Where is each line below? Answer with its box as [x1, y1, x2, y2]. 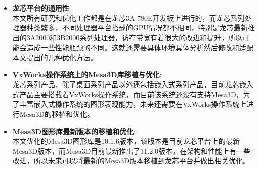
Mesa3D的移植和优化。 [19, 108, 95, 119]
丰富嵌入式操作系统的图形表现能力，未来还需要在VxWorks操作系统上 [19, 99, 247, 109]
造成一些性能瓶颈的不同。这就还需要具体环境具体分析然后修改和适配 [26, 42, 253, 53]
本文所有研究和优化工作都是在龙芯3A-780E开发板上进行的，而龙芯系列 [12, 12, 245, 23]
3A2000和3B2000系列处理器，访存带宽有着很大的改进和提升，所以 [26, 32, 243, 43]
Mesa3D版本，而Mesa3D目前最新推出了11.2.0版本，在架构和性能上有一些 [12, 145, 251, 156]
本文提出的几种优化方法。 [12, 52, 98, 62]
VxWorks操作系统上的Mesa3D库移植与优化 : [12, 69, 162, 79]
